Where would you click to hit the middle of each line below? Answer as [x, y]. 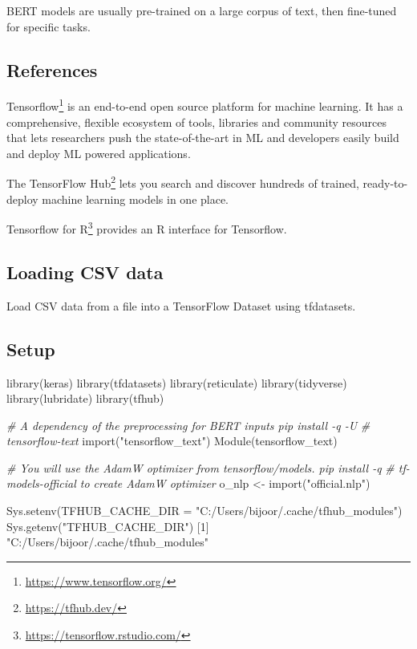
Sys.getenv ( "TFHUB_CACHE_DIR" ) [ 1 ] [108, 526]
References [52, 69]
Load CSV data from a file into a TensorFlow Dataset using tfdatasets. [181, 305]
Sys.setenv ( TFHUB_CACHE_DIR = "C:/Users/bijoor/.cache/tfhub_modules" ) [204, 511]
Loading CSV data [85, 272]
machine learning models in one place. [136, 199]
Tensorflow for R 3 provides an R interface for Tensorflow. [147, 227]
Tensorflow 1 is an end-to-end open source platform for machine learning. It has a [205, 105]
